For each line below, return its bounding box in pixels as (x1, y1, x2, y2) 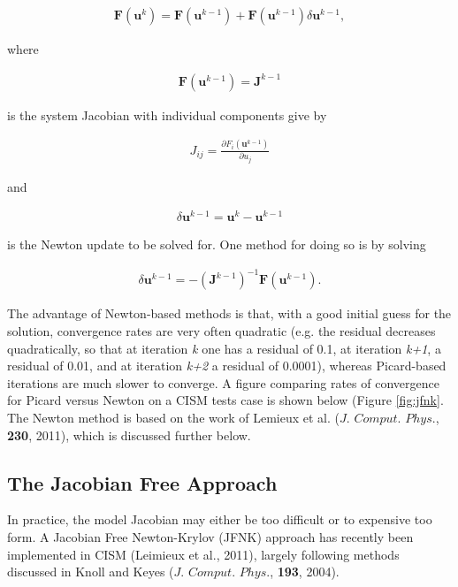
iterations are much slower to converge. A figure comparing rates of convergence (7, 373, 439, 392)
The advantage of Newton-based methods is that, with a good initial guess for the (7, 304, 452, 323)
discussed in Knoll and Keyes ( (7, 562, 174, 581)
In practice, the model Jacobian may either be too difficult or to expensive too (7, 510, 432, 529)
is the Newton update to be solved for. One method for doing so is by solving (7, 235, 426, 254)
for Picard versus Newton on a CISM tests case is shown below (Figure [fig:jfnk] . (7, 391, 444, 409)
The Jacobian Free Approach (7, 469, 278, 496)
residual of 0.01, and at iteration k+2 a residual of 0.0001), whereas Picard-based (7, 356, 447, 375)
